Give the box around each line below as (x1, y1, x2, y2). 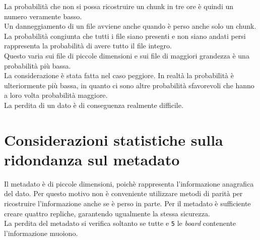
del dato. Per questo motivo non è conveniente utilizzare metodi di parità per (4, 188, 243, 199)
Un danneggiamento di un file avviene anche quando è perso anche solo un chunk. (4, 21, 256, 31)
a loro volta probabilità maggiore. (4, 90, 108, 100)
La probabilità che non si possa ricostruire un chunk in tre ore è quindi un (4, 1, 233, 11)
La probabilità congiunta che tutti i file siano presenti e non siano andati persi (4, 30, 246, 41)
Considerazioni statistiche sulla (4, 129, 223, 150)
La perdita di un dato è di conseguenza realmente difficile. (4, 99, 183, 110)
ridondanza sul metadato (4, 149, 180, 169)
